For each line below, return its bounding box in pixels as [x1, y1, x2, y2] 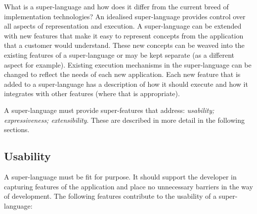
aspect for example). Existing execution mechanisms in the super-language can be [4, 59, 252, 70]
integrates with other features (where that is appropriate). [4, 88, 180, 99]
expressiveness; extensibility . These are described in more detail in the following [4, 114, 245, 125]
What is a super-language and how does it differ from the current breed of [4, 1, 229, 11]
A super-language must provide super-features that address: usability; [4, 105, 214, 115]
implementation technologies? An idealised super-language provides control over [4, 11, 246, 21]
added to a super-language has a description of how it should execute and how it [4, 78, 248, 89]
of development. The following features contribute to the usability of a [4, 191, 216, 201]
